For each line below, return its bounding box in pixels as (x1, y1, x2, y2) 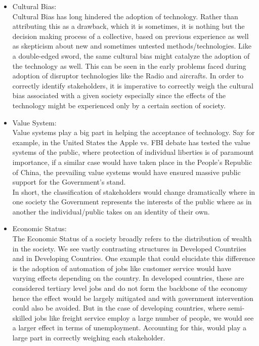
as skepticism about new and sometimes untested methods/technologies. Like (12, 40, 251, 51)
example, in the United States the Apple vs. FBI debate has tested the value (12, 137, 250, 147)
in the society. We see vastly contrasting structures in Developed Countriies (12, 243, 246, 253)
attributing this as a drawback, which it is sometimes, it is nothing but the (12, 21, 245, 31)
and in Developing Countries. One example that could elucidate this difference (12, 253, 255, 264)
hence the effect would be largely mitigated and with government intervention (12, 292, 253, 303)
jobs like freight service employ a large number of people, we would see (34, 312, 254, 323)
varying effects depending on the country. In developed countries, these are (12, 273, 244, 283)
